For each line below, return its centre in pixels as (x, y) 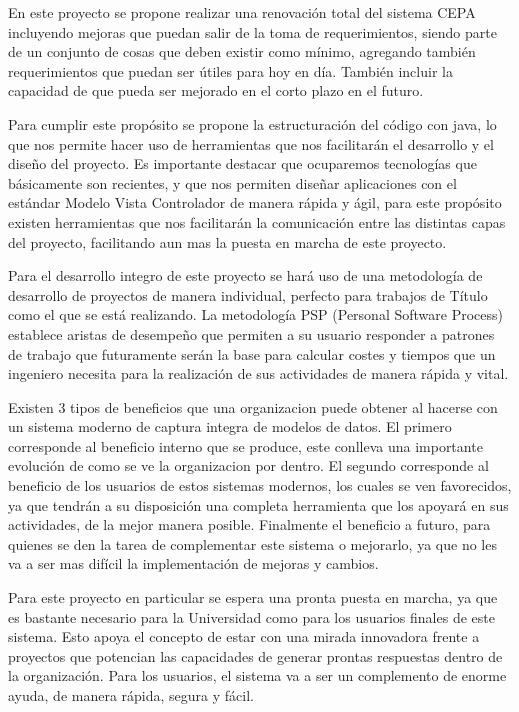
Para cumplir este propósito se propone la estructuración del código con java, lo (252, 123)
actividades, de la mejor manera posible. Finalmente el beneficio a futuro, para (249, 524)
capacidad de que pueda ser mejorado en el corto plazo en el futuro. (216, 90)
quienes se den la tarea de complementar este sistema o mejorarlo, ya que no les (252, 543)
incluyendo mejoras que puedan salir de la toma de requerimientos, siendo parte (252, 31)
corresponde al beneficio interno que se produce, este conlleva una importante (245, 445)
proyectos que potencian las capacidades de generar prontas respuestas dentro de (255, 655)
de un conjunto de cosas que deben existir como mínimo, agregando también (242, 51)
